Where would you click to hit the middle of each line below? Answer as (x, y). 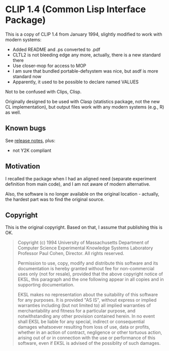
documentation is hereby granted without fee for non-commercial (86, 269)
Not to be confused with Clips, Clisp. (44, 91)
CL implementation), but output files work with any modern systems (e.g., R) (85, 107)
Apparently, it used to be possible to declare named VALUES (76, 82)
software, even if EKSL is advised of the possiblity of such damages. (89, 343)
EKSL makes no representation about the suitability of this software (88, 295)
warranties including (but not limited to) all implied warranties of (84, 305)
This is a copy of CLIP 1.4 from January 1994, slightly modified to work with (84, 34)
